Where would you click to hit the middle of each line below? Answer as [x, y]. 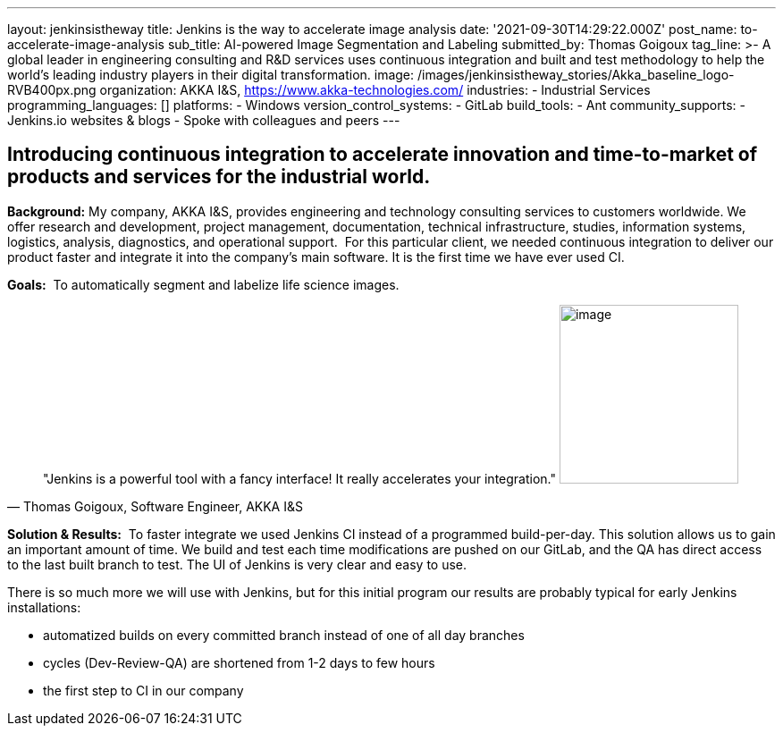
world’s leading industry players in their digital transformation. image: [211, 75]
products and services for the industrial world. [219, 177]
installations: [44, 607]
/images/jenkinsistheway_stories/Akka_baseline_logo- [576, 75]
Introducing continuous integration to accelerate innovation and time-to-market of [383, 155]
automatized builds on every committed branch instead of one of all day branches [284, 635]
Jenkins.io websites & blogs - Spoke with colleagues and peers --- [204, 120]
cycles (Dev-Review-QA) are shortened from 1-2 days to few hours [239, 662]
